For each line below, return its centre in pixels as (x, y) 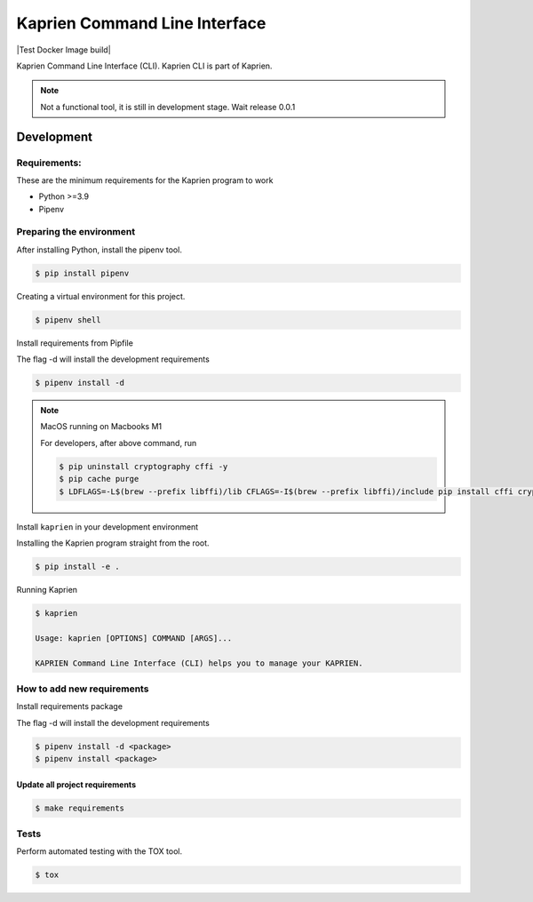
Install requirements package (70, 706)
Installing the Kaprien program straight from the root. (113, 543)
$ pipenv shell (68, 319)
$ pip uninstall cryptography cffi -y (143, 466)
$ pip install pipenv (82, 273)
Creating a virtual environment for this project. (101, 296)
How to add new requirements (83, 689)
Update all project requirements (76, 784)
